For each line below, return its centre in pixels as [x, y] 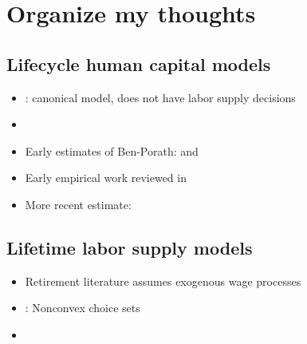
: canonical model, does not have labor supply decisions [160, 97]
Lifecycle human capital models [139, 63]
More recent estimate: [78, 204]
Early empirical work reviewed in [106, 178]
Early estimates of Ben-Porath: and [112, 150]
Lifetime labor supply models [130, 247]
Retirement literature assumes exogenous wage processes [163, 281]
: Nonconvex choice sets [83, 308]
